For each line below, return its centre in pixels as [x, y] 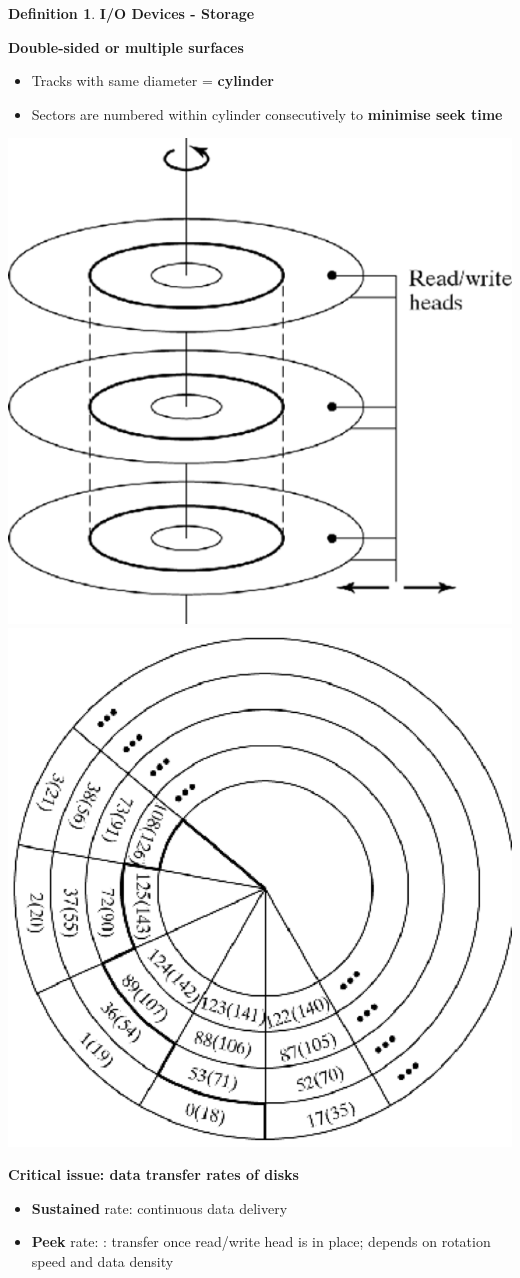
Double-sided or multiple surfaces [126, 46]
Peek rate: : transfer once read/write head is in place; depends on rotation [261, 1241]
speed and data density [102, 1261]
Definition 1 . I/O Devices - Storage [131, 13]
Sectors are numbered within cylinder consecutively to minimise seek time [267, 113]
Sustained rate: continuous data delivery [159, 1207]
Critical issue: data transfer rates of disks [153, 1174]
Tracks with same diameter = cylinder [152, 80]
